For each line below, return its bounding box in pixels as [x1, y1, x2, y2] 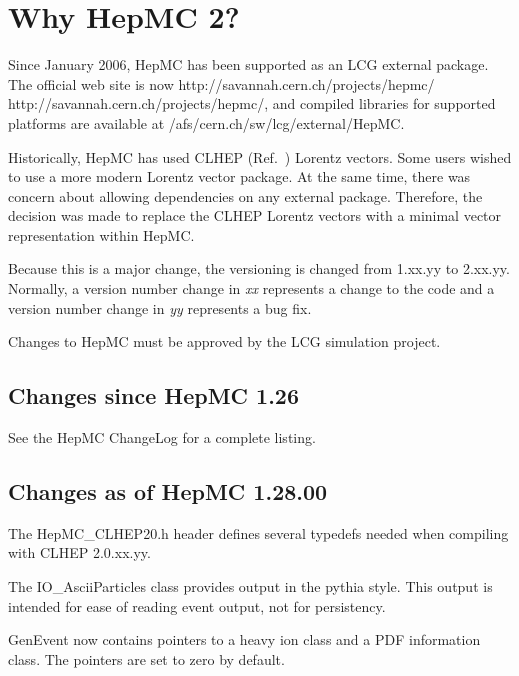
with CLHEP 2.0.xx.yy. [8, 542, 151, 563]
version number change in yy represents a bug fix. [8, 297, 312, 318]
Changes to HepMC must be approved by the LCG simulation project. [8, 331, 441, 352]
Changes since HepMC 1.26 [8, 380, 299, 411]
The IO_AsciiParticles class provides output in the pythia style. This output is [8, 576, 493, 597]
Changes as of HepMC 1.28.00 [8, 476, 328, 507]
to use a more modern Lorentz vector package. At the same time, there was [8, 166, 471, 187]
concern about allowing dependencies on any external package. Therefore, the [8, 185, 483, 206]
